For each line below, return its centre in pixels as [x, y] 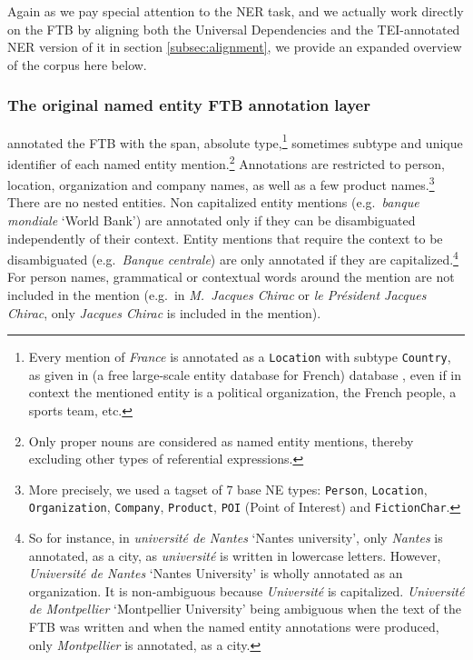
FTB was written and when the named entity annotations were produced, [234, 627]
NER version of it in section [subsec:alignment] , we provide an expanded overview [235, 47]
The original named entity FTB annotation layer [189, 105]
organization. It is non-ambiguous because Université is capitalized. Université [246, 590]
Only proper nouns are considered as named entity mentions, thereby [221, 440]
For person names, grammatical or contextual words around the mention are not [231, 277]
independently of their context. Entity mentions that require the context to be [225, 238]
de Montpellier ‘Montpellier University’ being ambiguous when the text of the [245, 609]
